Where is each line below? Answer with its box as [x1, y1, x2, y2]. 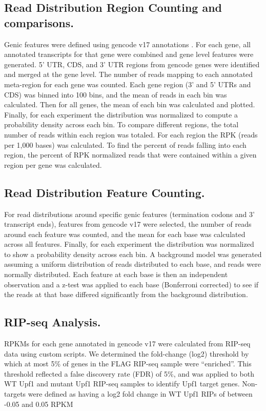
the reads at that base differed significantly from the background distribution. [4, 289, 248, 300]
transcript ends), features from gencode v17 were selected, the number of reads [4, 219, 252, 229]
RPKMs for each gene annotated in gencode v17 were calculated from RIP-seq [4, 338, 251, 349]
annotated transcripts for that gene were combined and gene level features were [4, 49, 254, 60]
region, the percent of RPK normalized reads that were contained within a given [4, 149, 257, 160]
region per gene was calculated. [4, 159, 102, 170]
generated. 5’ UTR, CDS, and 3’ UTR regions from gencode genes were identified [4, 58, 260, 69]
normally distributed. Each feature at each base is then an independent [4, 269, 228, 280]
